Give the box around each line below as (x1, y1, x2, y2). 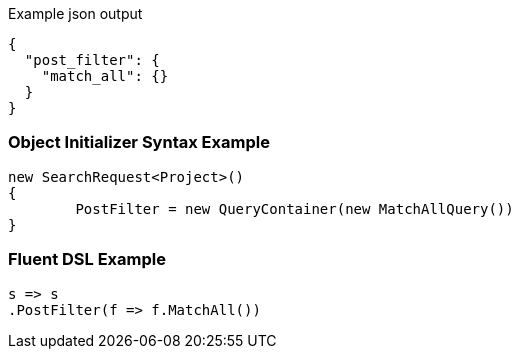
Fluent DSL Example (8, 249, 166, 270)
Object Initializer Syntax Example (8, 132, 270, 153)
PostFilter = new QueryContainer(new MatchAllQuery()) (75, 200, 514, 217)
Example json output (8, 5, 143, 22)
